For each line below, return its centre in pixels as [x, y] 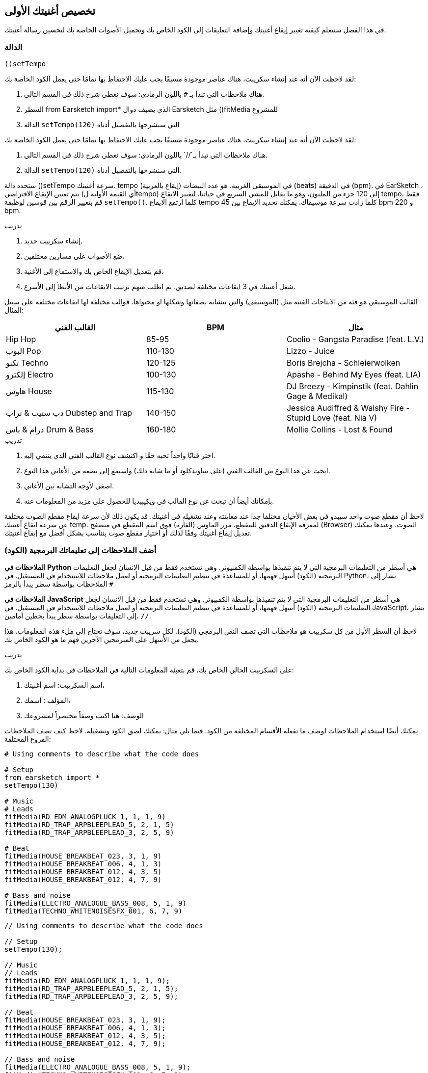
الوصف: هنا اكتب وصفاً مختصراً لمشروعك [84, 715]
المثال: [14, 310]
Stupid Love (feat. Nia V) [332, 418]
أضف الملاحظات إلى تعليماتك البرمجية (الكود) [80, 550]
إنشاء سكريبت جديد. [53, 241]
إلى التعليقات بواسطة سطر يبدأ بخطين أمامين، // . [78, 616]
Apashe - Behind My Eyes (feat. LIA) [354, 375]
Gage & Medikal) [317, 396]
